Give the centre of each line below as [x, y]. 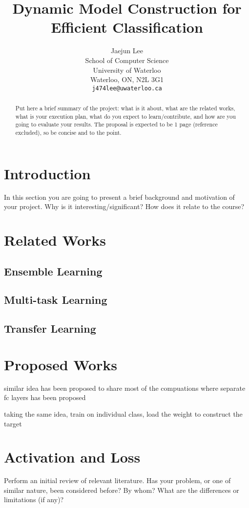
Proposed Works [61, 364]
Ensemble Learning [53, 271]
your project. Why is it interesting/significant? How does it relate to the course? [124, 206]
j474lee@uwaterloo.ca [127, 88]
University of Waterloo [127, 70]
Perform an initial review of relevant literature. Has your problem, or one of [117, 480]
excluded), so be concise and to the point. [68, 133]
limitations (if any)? [34, 499]
